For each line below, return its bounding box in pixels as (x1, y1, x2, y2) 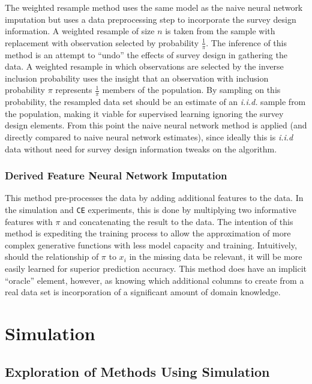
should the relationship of (5, 250, 99, 263)
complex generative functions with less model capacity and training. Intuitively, (5, 238, 297, 251)
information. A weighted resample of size (5, 25, 155, 37)
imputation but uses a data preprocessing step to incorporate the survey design (5, 13, 296, 25)
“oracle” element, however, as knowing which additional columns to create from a (5, 274, 304, 286)
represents (55, 83, 92, 96)
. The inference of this (206, 36, 287, 49)
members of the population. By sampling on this (102, 83, 281, 96)
